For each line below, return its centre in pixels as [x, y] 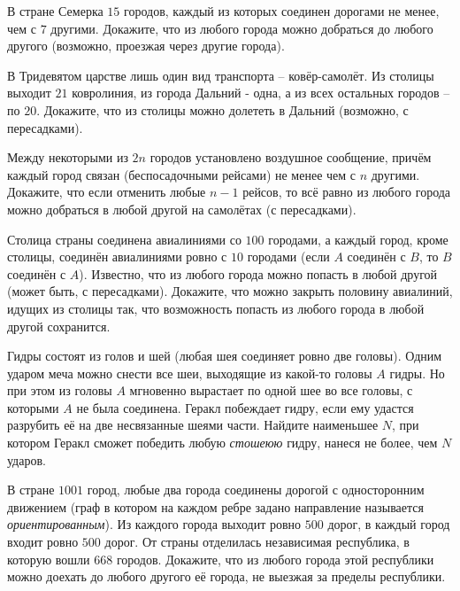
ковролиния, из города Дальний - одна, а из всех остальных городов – [261, 93]
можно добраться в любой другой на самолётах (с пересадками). [182, 209]
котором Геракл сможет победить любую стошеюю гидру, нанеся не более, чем [222, 443]
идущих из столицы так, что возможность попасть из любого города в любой [216, 308]
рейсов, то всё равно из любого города [347, 192]
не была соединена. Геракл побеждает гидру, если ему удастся [245, 407]
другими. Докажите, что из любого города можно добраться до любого [242, 28]
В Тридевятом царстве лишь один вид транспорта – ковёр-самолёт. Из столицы [221, 75]
